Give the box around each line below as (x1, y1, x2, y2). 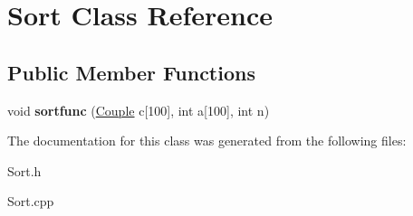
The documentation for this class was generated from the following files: (7, 131, 407, 150)
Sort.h (7, 161, 42, 180)
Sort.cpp (7, 192, 54, 211)
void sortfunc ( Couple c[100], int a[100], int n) (7, 100, 270, 119)
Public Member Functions (7, 58, 255, 86)
